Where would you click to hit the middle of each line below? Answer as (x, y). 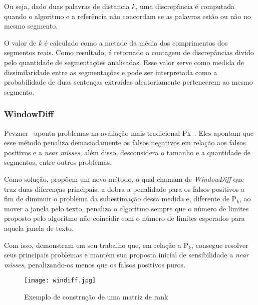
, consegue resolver (220, 245)
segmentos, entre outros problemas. (58, 162)
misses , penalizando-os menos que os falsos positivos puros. (95, 264)
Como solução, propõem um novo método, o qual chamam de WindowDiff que (124, 179)
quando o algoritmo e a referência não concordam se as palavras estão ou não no (127, 16)
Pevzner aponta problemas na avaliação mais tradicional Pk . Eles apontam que (129, 132)
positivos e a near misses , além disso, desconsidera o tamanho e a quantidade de (127, 152)
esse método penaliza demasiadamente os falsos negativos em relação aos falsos (125, 142)
